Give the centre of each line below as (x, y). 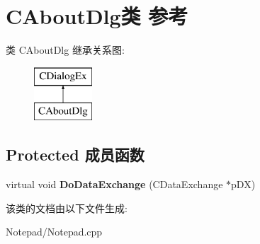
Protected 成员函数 (75, 155)
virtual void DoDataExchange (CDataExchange (114, 184)
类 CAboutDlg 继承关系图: (65, 50)
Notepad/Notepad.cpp (54, 232)
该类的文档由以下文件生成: (67, 208)
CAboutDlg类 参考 (97, 16)
